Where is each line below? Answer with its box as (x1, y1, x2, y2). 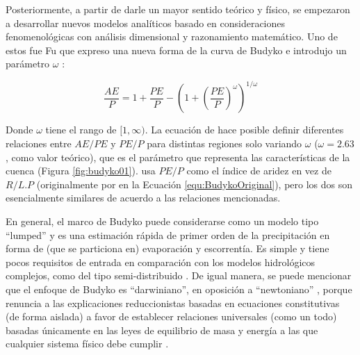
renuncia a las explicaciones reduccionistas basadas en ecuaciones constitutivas (6, 295, 340, 310)
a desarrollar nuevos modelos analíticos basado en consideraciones (6, 15, 286, 30)
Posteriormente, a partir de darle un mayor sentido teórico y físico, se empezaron (6, 2, 350, 16)
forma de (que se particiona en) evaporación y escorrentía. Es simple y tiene (6, 241, 329, 256)
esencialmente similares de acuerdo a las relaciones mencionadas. (6, 190, 281, 205)
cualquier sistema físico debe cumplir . (6, 336, 169, 351)
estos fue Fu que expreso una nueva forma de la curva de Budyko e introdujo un (6, 42, 347, 57)
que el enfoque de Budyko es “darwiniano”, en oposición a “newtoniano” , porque (6, 282, 352, 296)
